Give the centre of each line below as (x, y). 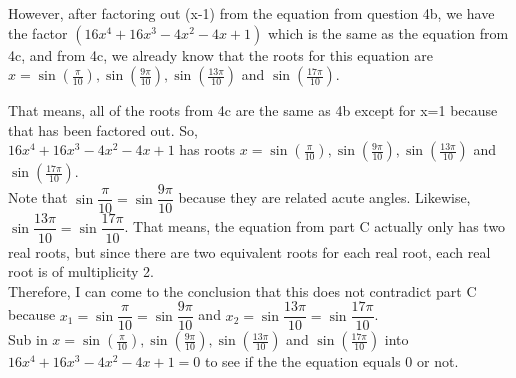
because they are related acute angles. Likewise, (324, 197)
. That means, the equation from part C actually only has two (315, 226)
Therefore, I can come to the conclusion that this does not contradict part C (242, 290)
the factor (38, 32)
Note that (38, 197)
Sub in (28, 339)
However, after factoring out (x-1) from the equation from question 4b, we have (251, 13)
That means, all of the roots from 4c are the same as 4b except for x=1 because (253, 110)
